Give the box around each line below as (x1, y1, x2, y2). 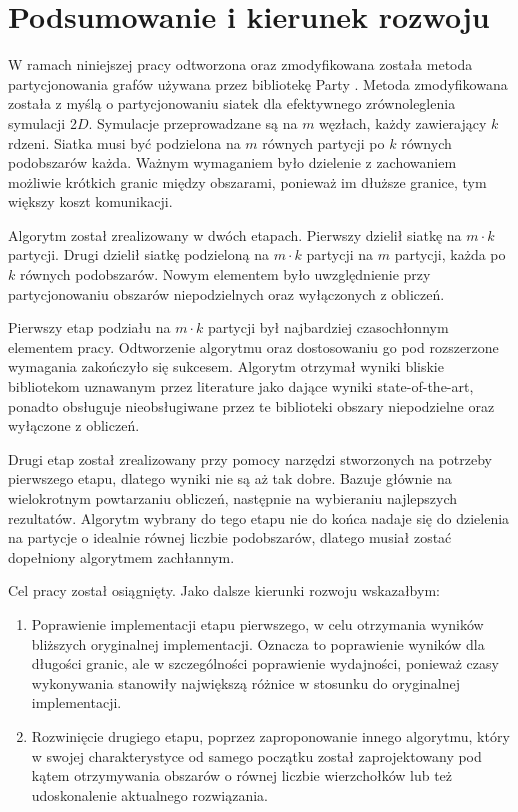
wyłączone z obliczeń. (8, 415, 140, 436)
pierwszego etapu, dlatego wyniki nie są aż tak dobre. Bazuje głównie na (8, 468, 452, 489)
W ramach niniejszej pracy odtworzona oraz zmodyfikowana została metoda (8, 54, 473, 75)
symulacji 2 (8, 112, 77, 133)
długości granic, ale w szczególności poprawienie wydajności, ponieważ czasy (31, 653, 499, 674)
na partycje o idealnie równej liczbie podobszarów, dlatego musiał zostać (8, 527, 452, 548)
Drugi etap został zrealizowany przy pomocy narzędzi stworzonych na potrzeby (8, 448, 492, 469)
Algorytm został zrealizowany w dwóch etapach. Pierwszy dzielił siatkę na (8, 224, 462, 245)
